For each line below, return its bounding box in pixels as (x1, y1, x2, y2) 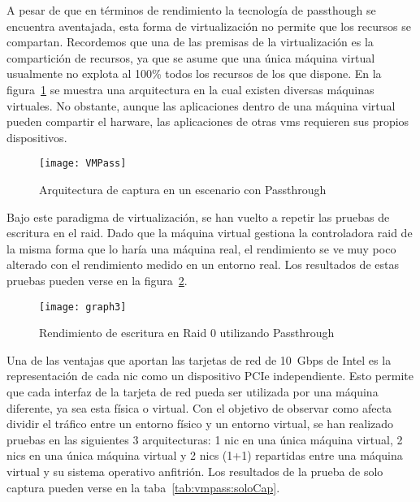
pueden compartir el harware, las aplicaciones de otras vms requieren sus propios (6, 113, 409, 130)
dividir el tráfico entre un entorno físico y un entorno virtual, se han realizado (6, 415, 394, 432)
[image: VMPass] (39, 158, 127, 170)
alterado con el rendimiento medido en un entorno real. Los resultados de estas (6, 256, 399, 273)
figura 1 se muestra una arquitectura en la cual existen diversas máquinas (6, 80, 375, 97)
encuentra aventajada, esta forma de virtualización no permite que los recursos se (6, 17, 411, 34)
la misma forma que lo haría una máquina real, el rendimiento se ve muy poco (6, 240, 396, 257)
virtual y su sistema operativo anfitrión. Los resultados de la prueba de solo (6, 462, 383, 479)
